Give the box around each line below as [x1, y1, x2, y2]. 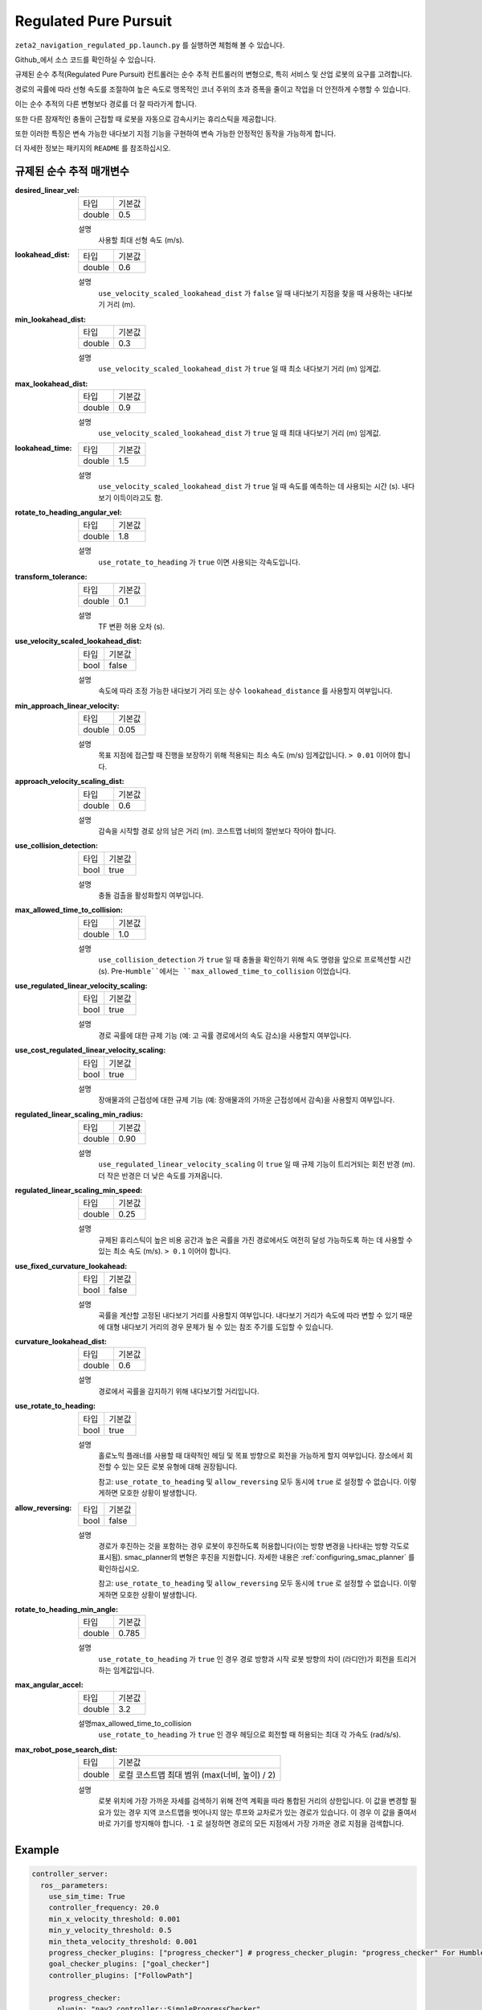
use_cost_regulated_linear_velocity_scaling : [14, 1045, 166, 1055]
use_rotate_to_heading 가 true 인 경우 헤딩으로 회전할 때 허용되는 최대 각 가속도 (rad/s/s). [98, 1729, 402, 1740]
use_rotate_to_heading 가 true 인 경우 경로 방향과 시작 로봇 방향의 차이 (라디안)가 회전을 [98, 1654, 395, 1663]
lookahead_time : [14, 443, 72, 453]
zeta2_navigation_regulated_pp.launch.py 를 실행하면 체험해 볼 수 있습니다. [14, 40, 285, 50]
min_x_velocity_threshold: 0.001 [48, 1914, 181, 1923]
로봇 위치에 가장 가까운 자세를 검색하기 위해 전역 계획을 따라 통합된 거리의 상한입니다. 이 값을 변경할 [98, 1796, 409, 1806]
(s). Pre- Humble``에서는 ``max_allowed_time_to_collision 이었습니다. [98, 966, 351, 976]
